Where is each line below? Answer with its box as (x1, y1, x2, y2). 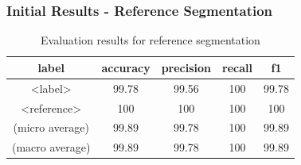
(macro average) (12, 139, 91, 155)
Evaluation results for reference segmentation (40, 32, 260, 48)
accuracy (101, 59, 150, 75)
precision (161, 59, 212, 75)
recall (222, 59, 252, 75)
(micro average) (13, 119, 89, 136)
